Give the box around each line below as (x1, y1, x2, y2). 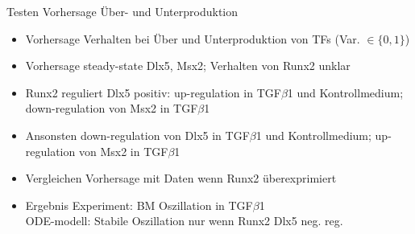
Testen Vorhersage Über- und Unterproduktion (6, 3, 238, 19)
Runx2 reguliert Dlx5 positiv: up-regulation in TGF (25, 84, 281, 101)
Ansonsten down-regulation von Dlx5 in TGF (25, 126, 250, 143)
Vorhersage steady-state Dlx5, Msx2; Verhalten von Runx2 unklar (25, 57, 351, 74)
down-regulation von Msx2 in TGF (25, 100, 198, 117)
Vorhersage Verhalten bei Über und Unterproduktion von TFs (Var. (25, 30, 360, 47)
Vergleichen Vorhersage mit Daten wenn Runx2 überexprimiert (25, 170, 337, 187)
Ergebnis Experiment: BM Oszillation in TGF (25, 196, 253, 213)
